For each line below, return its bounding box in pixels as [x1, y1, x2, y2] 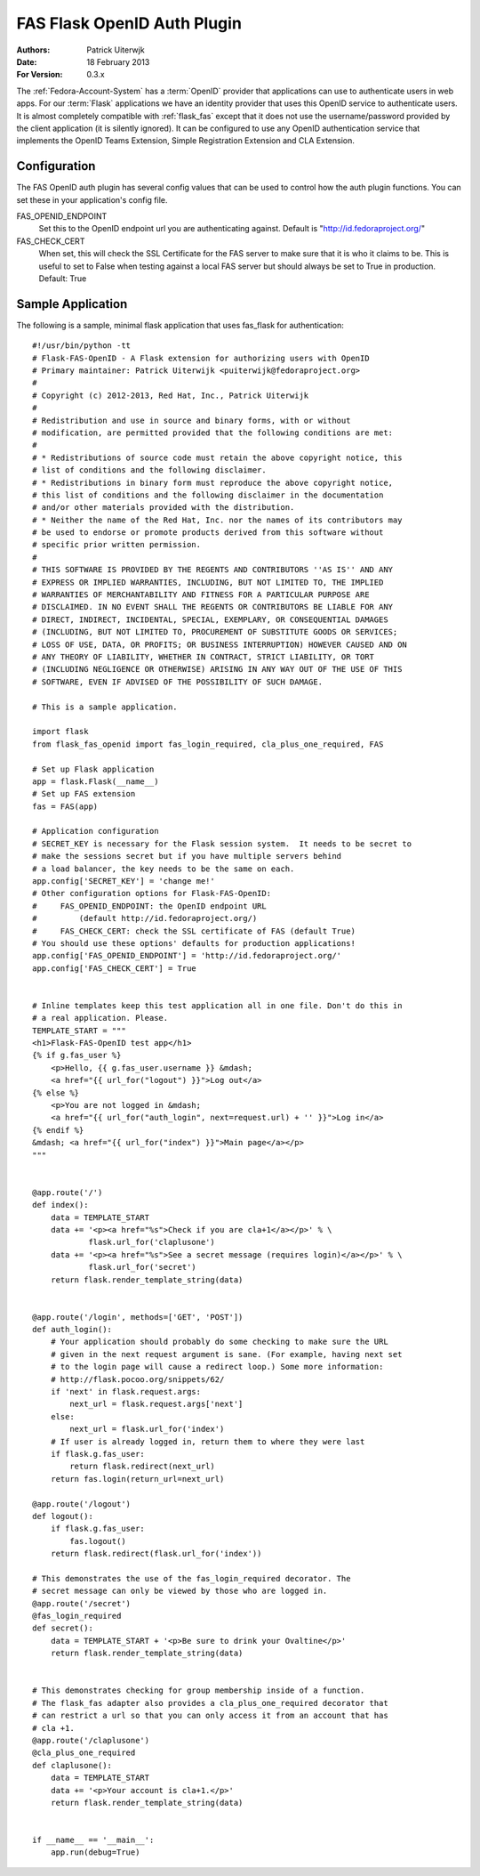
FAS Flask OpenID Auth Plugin [16, 13, 242, 33]
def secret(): [32, 1623, 93, 1633]
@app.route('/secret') [32, 1598, 132, 1608]
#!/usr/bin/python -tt [32, 341, 132, 351]
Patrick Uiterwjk [86, 44, 146, 55]
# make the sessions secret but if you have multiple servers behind [32, 851, 342, 861]
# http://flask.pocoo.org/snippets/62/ [50, 1374, 225, 1384]
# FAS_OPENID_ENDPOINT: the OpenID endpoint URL [32, 901, 267, 911]
